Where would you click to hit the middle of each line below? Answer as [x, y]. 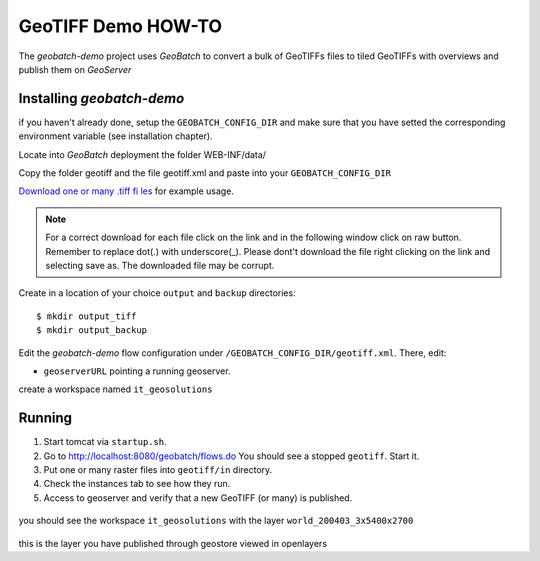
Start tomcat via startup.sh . [105, 442]
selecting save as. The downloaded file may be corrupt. [160, 265]
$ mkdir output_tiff [86, 316]
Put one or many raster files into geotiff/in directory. [158, 469]
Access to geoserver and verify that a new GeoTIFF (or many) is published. [198, 497]
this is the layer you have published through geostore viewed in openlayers [173, 543]
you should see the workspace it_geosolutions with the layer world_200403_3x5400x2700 [216, 521]
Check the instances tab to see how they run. [137, 484]
